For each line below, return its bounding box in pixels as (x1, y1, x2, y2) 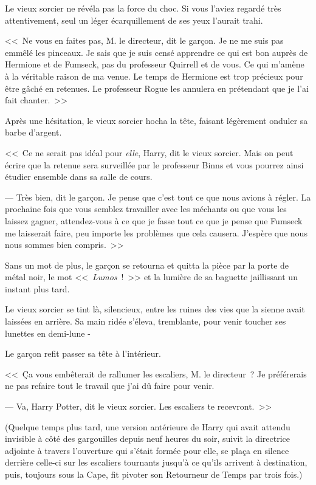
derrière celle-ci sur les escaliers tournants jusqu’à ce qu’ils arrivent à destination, (5, 456, 307, 469)
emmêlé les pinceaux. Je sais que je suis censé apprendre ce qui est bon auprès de (5, 46, 308, 58)
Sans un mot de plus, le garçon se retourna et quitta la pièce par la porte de (5, 258, 289, 271)
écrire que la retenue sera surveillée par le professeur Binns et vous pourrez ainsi (5, 158, 304, 171)
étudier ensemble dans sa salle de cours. (5, 170, 153, 183)
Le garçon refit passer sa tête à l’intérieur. (5, 347, 161, 360)
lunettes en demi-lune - (5, 326, 91, 339)
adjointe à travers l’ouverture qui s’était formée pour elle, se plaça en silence (5, 444, 289, 456)
